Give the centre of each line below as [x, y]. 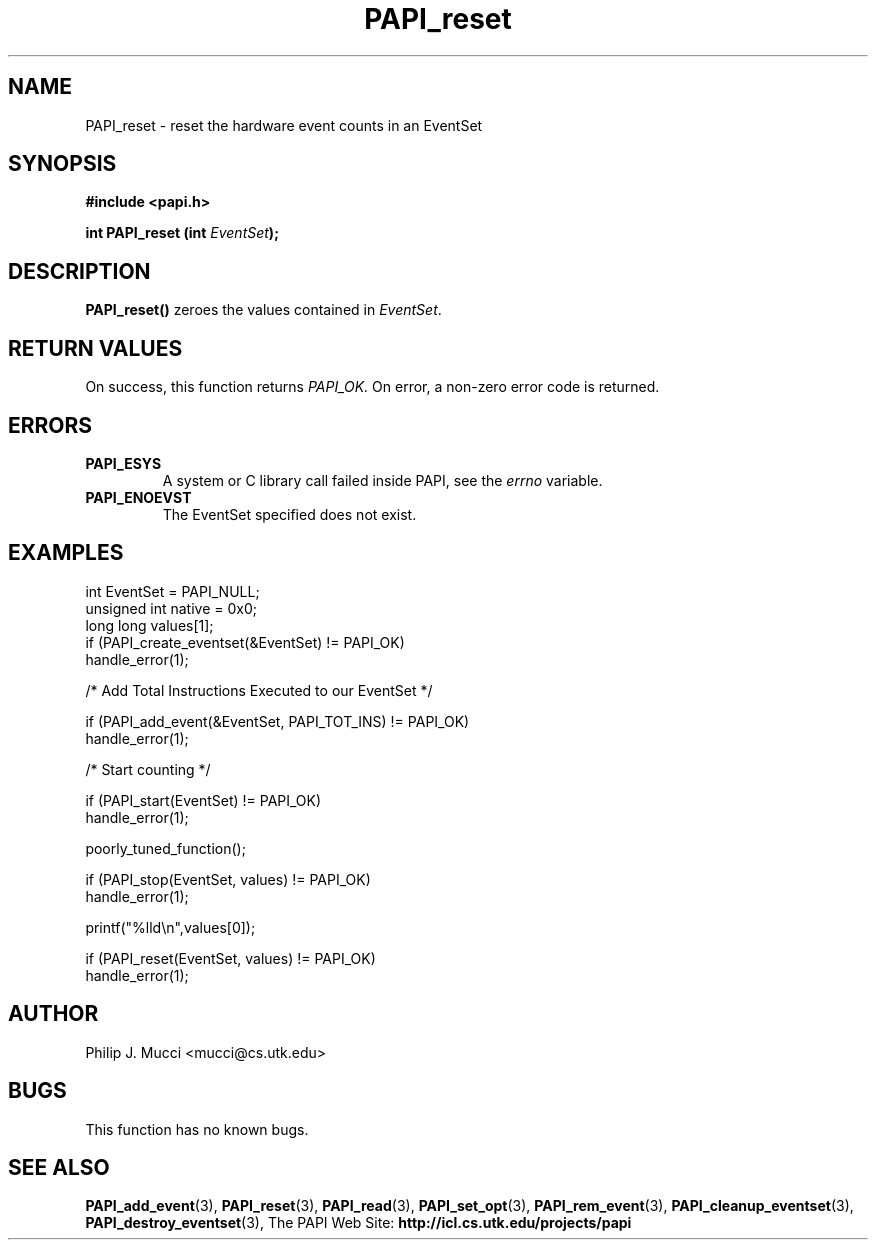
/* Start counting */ [148, 769]
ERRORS [50, 425]
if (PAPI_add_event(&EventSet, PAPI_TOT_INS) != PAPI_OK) [277, 721]
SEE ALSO [59, 1167]
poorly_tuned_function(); [165, 848]
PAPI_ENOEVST [138, 497]
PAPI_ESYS [123, 463]
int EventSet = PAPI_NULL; [172, 591]
